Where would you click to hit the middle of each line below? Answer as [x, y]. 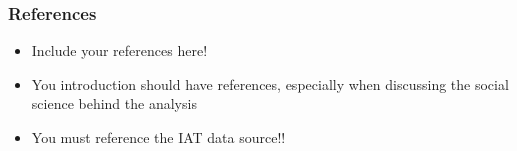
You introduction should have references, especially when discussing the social [270, 83]
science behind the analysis [114, 103]
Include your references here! [119, 50]
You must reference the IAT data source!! [158, 137]
